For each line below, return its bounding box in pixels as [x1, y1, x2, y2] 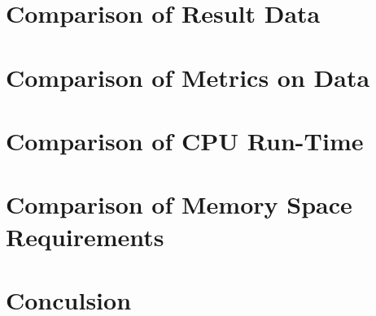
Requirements [6, 219, 164, 253]
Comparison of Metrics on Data [6, 60, 370, 93]
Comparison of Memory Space [6, 188, 352, 221]
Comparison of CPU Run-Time [6, 123, 364, 157]
